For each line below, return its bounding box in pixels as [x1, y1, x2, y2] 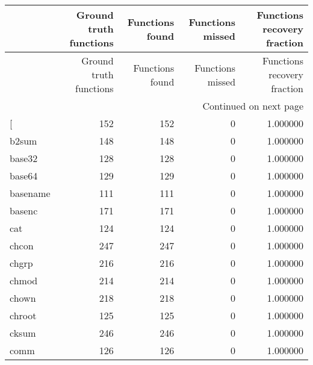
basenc [10, 204, 38, 217]
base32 [10, 151, 38, 165]
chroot [10, 308, 37, 322]
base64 [10, 169, 38, 182]
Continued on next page [202, 99, 303, 113]
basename [10, 186, 51, 200]
